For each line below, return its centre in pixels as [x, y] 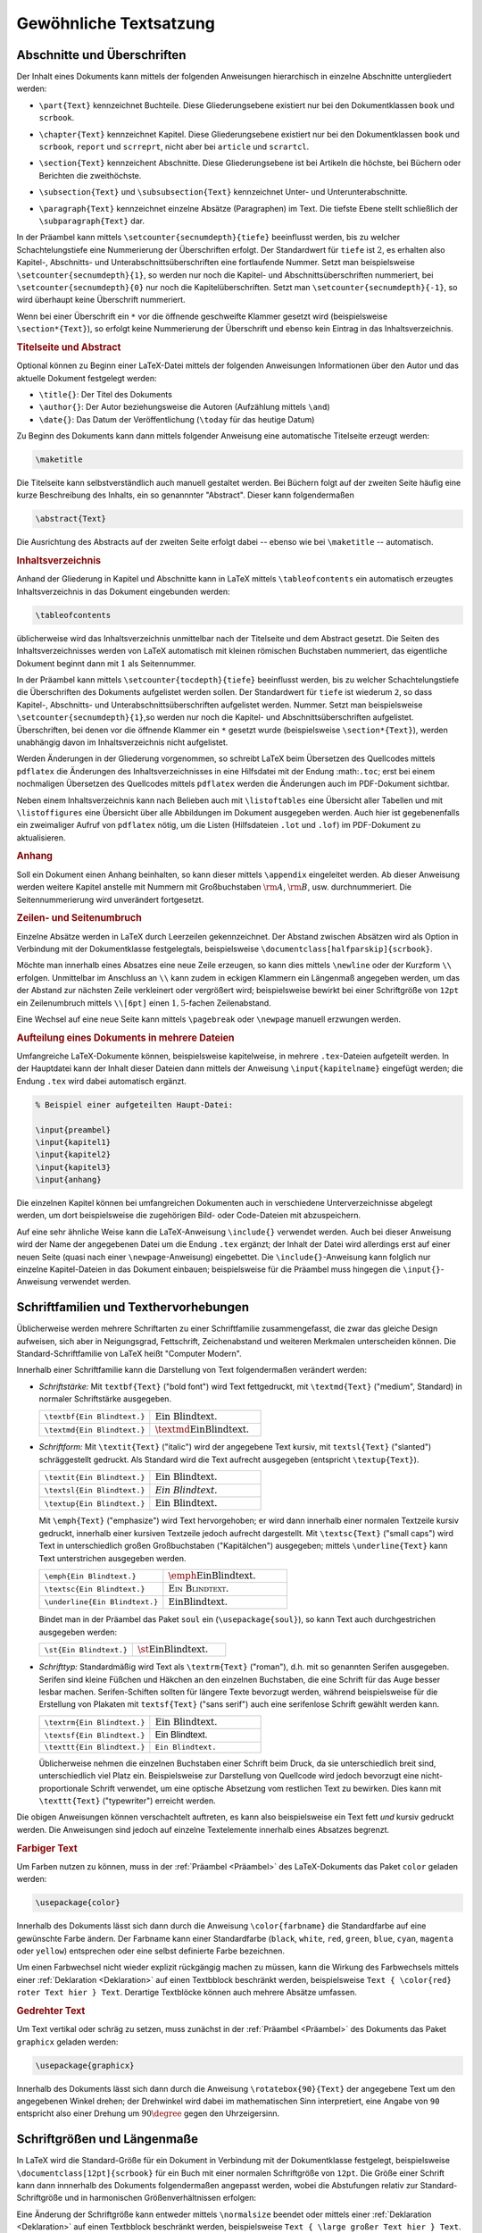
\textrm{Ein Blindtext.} [95, 1723]
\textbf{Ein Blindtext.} [95, 1417]
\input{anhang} [68, 1180]
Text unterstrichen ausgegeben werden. [112, 1558]
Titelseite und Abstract [69, 347]
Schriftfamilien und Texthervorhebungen [133, 1307]
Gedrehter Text [51, 2011]
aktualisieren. [41, 837]
